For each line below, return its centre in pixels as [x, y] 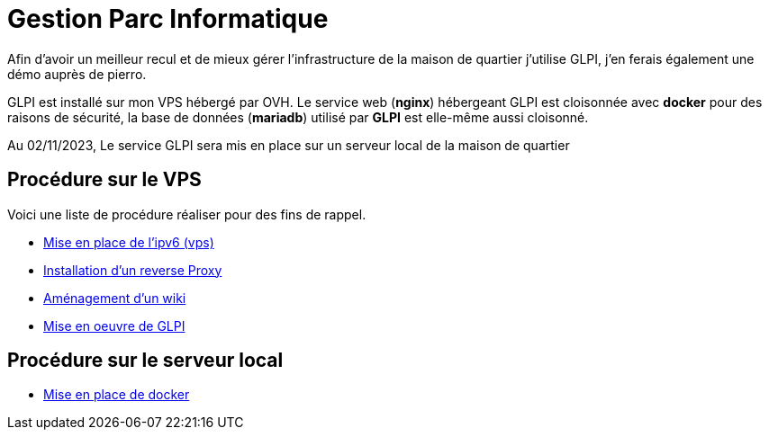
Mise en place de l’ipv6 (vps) [129, 242]
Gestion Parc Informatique [168, 19]
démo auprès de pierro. [77, 74]
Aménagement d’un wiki [115, 298]
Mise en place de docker [117, 395]
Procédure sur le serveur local [145, 361]
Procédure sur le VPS [104, 180]
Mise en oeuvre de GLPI [114, 326]
